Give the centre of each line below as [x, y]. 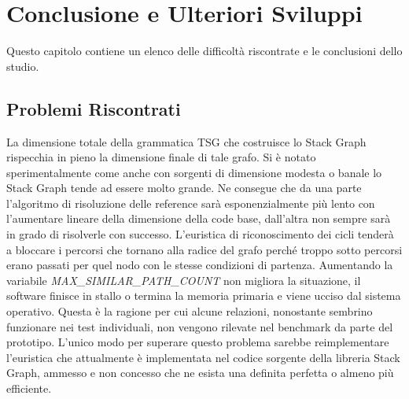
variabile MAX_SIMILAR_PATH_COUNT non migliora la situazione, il [184, 280]
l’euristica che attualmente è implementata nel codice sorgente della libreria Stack [203, 357]
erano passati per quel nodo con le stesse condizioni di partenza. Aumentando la [200, 265]
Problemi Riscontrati [94, 108]
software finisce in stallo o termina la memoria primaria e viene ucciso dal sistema [204, 296]
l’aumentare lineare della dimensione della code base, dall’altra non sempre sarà [199, 218]
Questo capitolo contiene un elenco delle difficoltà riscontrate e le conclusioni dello [204, 51]
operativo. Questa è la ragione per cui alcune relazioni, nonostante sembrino [190, 311]
